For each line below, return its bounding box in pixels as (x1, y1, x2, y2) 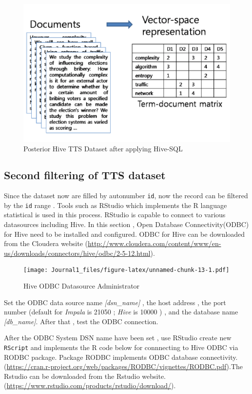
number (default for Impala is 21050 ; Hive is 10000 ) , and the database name (4, 307, 238, 317)
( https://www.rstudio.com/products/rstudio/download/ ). (4, 380, 176, 391)
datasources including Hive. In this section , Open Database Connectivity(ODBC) (4, 219, 249, 229)
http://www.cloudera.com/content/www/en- (88, 238, 221, 249)
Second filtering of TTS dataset (4, 167, 166, 183)
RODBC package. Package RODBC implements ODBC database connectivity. (4, 352, 238, 362)
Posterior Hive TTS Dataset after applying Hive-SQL (23, 144, 183, 154)
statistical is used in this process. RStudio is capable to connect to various (4, 209, 226, 220)
